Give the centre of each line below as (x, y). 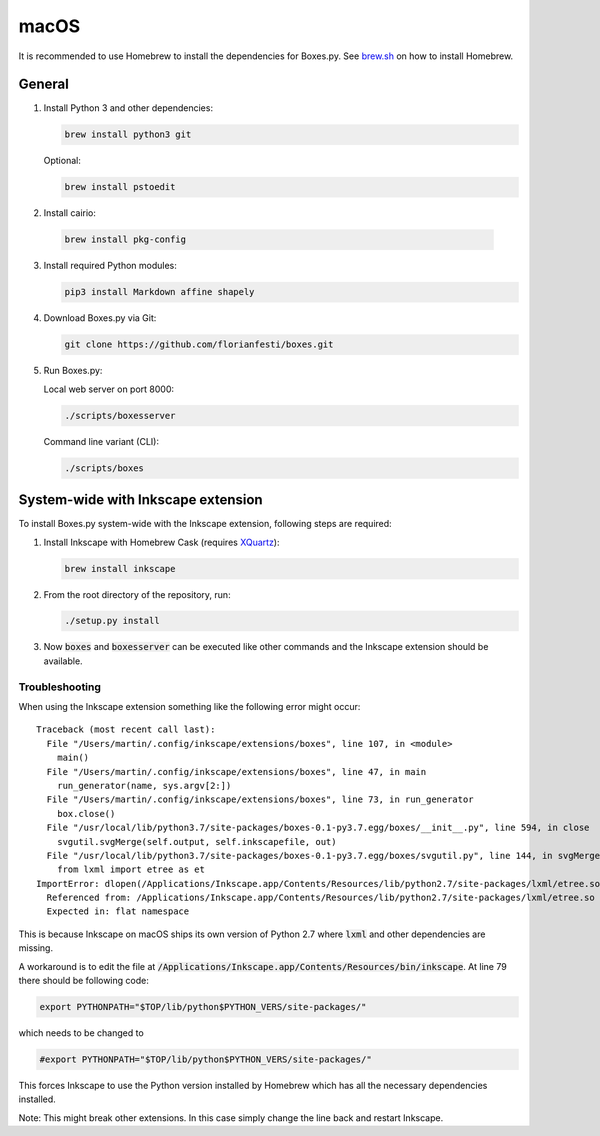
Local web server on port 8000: (109, 389)
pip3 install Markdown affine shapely (159, 292)
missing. (36, 948)
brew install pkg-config (125, 239)
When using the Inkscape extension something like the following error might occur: (189, 706)
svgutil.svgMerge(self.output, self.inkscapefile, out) (196, 841)
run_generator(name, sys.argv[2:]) (144, 785)
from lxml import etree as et (130, 869)
